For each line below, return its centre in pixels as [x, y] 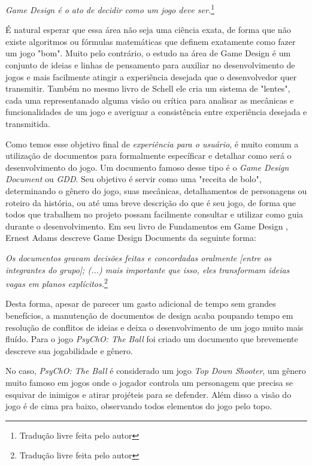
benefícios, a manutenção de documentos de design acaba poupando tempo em [149, 315]
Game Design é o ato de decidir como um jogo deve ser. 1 [110, 9]
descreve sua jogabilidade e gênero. [69, 350]
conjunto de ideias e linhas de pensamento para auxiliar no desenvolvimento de [150, 65]
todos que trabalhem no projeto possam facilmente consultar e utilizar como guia [155, 214]
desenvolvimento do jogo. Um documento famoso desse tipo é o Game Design [147, 167]
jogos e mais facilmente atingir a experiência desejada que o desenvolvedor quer [151, 76]
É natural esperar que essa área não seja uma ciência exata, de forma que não [148, 30]
